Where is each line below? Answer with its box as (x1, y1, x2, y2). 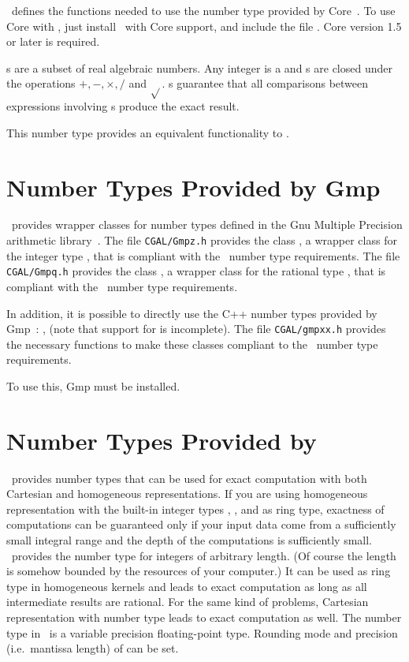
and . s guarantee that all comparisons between (128, 75, 369, 92)
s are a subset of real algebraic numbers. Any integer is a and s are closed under (6, 59, 392, 76)
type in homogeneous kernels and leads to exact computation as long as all (6, 578, 367, 594)
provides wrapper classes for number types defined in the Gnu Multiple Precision (11, 216, 403, 233)
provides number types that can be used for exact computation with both (11, 469, 367, 486)
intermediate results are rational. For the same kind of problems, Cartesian (6, 593, 369, 610)
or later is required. (6, 33, 100, 50)
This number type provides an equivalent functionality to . (6, 124, 289, 140)
